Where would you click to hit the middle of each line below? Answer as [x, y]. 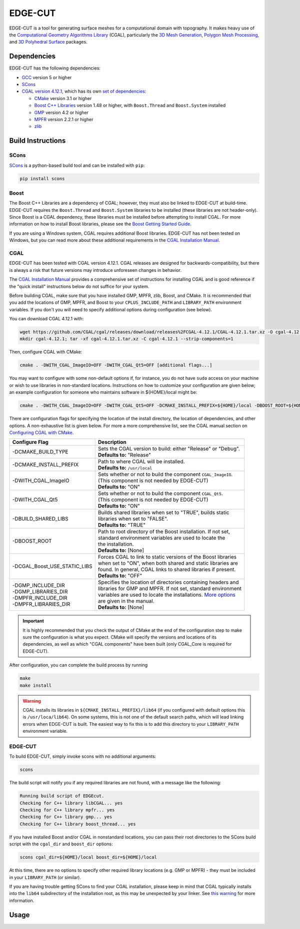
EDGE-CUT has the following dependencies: [55, 68]
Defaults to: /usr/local [125, 468]
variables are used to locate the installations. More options [167, 595]
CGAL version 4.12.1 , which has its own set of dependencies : [84, 91]
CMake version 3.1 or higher [63, 98]
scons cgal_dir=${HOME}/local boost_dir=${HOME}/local [88, 857]
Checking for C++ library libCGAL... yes [71, 803]
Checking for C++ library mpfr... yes [67, 810]
